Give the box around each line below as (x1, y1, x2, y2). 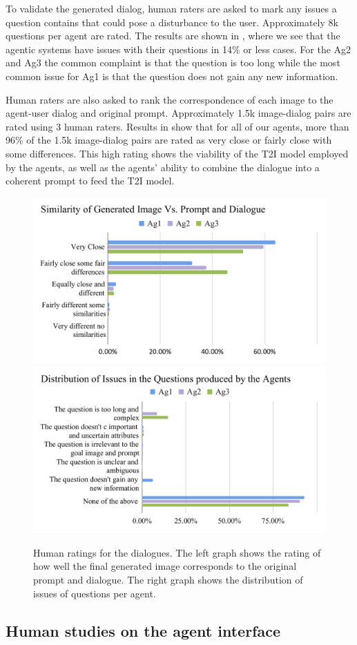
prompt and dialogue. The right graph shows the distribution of (33, 572, 303, 587)
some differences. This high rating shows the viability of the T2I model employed (6, 146, 349, 160)
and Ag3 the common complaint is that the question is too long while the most (6, 55, 340, 70)
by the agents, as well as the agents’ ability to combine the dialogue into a (6, 160, 320, 174)
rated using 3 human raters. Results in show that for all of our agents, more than (6, 119, 349, 133)
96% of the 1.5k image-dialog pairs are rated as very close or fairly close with (6, 133, 332, 147)
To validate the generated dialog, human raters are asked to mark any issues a (6, 1, 337, 15)
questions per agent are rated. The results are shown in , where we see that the (6, 28, 340, 43)
